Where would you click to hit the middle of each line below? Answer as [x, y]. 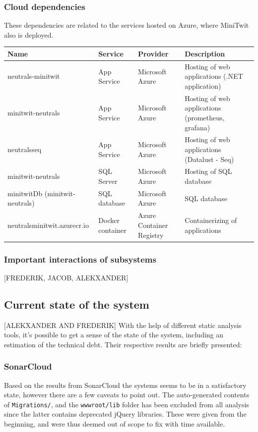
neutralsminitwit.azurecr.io [48, 225]
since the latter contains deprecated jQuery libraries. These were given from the [125, 414]
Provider [153, 53]
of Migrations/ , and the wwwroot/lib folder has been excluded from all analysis [127, 404]
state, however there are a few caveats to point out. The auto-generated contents [127, 395]
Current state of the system [77, 304]
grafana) [197, 127]
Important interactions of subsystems [80, 259]
